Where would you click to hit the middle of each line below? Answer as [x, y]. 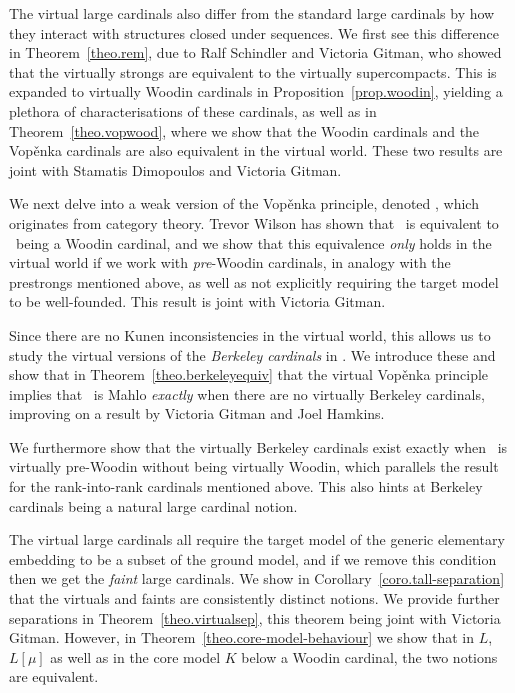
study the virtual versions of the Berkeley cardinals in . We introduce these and [252, 354]
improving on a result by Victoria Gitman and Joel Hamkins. [197, 413]
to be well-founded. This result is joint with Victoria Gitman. [197, 301]
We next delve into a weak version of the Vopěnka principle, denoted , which [244, 203]
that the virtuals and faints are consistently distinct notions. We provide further [254, 598]
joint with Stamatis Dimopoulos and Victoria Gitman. [175, 169]
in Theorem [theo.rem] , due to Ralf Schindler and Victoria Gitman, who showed [255, 52]
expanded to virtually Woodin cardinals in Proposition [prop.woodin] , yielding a [256, 91]
